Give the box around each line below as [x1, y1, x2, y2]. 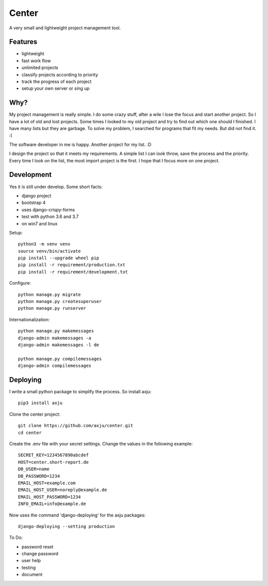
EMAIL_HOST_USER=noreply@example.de [18, 487, 107, 493]
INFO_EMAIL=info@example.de [18, 501, 86, 507]
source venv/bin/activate [18, 248, 81, 254]
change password [21, 551, 59, 557]
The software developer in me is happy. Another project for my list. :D [9, 142, 151, 147]
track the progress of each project [21, 78, 92, 84]
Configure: [9, 280, 31, 286]
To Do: [9, 534, 23, 541]
